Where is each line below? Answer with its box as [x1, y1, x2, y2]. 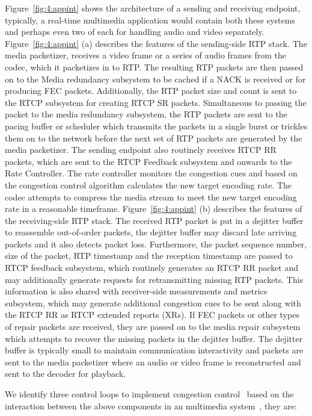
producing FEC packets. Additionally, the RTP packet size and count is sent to [5, 84, 297, 97]
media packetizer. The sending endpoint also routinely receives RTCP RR [5, 143, 277, 156]
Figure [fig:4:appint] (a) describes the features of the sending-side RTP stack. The [5, 37, 307, 49]
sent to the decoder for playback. [5, 367, 126, 380]
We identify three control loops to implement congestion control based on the [5, 388, 294, 400]
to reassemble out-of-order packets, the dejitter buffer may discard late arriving [5, 226, 297, 238]
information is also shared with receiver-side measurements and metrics [5, 285, 268, 297]
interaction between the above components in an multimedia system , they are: [5, 399, 298, 412]
